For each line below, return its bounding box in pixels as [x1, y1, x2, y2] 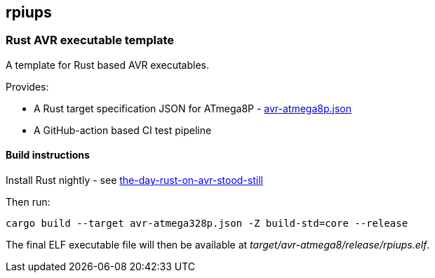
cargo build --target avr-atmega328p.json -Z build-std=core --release [6, 218, 408, 230]
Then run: [6, 196, 51, 208]
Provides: [6, 80, 49, 93]
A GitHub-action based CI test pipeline [34, 124, 212, 136]
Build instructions [6, 149, 90, 161]
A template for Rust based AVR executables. [6, 58, 210, 71]
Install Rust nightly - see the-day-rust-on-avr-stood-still [6, 174, 263, 187]
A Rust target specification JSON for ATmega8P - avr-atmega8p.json [34, 102, 352, 114]
